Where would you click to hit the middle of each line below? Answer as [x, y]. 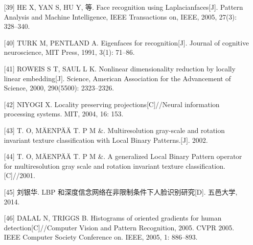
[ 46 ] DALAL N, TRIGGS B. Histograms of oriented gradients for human [113, 218]
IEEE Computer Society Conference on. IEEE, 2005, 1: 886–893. [101, 237]
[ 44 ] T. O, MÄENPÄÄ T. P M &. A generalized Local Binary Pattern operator [123, 156]
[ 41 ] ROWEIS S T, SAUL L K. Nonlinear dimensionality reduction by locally [120, 68]
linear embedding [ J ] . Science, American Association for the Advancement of [117, 78]
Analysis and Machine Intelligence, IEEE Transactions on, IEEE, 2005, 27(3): [120, 16]
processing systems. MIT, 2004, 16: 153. [64, 114]
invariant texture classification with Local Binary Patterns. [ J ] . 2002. [106, 140]
